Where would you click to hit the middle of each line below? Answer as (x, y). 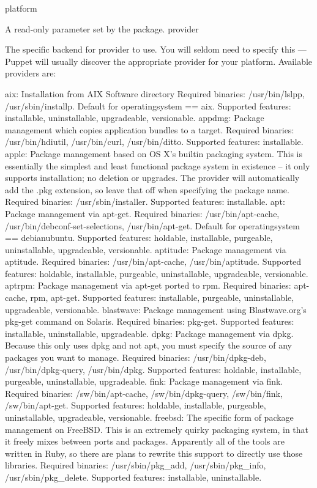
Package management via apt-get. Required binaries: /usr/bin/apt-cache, (142, 213)
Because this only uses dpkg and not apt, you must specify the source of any (148, 345)
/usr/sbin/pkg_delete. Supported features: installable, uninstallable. (133, 477)
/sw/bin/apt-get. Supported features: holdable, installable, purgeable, (136, 405)
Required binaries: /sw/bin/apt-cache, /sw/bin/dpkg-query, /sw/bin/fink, (144, 393)
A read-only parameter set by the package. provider (102, 28)
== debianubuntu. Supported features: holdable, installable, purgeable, (139, 238)
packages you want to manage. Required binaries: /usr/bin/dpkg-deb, (136, 357)
